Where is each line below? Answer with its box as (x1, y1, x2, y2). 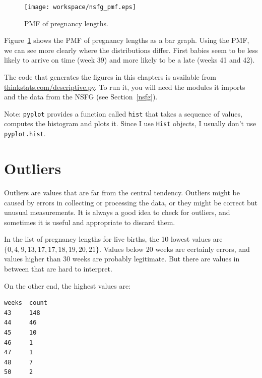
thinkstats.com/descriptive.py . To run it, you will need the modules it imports (4, 81, 245, 92)
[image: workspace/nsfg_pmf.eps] (24, 4, 136, 11)
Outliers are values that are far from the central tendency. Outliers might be (4, 187, 240, 197)
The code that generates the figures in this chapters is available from (4, 72, 216, 82)
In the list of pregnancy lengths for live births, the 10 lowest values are (4, 234, 223, 244)
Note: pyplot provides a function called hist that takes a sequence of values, (4, 108, 242, 119)
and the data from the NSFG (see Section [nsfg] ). (4, 91, 158, 102)
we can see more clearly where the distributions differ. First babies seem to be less (4, 44, 258, 55)
